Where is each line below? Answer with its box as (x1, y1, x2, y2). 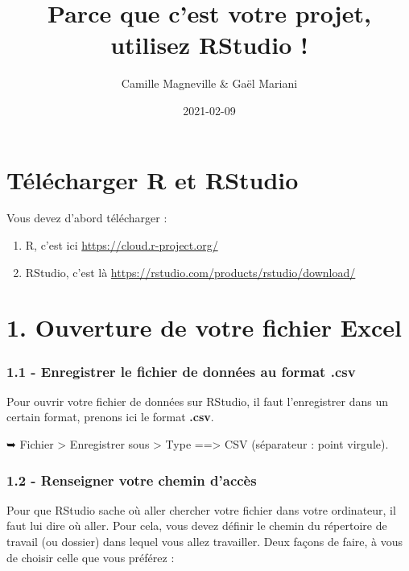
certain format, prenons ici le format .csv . (6, 408, 214, 425)
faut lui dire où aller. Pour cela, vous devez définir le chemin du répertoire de (6, 517, 387, 534)
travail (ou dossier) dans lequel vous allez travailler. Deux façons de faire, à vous (6, 533, 403, 549)
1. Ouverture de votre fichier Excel (6, 311, 403, 344)
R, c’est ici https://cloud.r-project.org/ (25, 237, 218, 254)
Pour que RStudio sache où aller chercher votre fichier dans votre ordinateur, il (6, 501, 396, 518)
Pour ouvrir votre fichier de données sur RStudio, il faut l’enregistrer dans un (6, 392, 388, 409)
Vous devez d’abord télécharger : (6, 209, 167, 226)
